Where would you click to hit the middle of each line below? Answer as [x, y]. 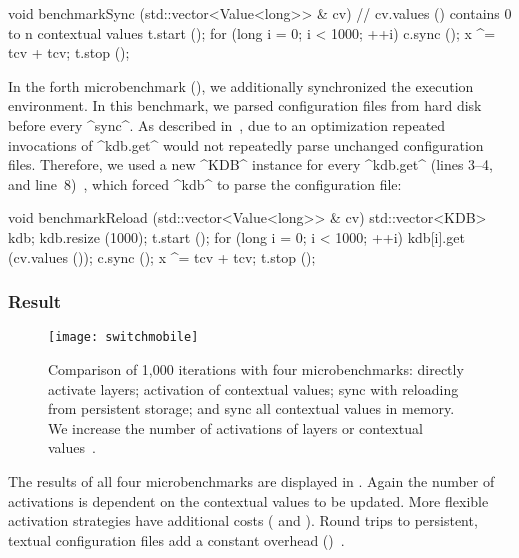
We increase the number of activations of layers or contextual [235, 427]
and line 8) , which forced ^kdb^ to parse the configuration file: [205, 183]
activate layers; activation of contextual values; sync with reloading [253, 388]
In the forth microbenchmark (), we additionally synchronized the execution [241, 85]
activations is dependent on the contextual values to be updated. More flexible [248, 500]
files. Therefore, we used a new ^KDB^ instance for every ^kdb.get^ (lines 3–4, [250, 164]
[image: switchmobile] [123, 337]
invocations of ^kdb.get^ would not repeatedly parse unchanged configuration [246, 144]
